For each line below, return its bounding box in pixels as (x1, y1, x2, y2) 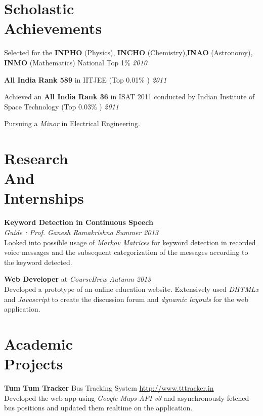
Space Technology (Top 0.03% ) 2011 (4, 101, 119, 111)
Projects (4, 353, 63, 374)
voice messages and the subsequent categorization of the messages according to (4, 247, 248, 257)
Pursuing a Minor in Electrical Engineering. (4, 118, 140, 129)
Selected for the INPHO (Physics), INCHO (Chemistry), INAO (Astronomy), (4, 47, 253, 58)
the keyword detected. (4, 256, 72, 267)
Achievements (4, 18, 102, 39)
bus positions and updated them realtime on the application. (4, 402, 193, 413)
